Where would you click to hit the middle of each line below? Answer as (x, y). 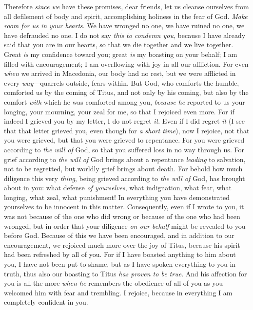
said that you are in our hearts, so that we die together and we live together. (119, 45)
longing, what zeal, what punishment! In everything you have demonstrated (117, 197)
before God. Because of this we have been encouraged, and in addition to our (119, 235)
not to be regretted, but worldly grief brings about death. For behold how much (123, 169)
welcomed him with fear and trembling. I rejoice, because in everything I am (118, 292)
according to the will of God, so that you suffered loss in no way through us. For (124, 149)
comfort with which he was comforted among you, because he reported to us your (125, 101)
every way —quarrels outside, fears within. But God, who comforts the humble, (122, 82)
